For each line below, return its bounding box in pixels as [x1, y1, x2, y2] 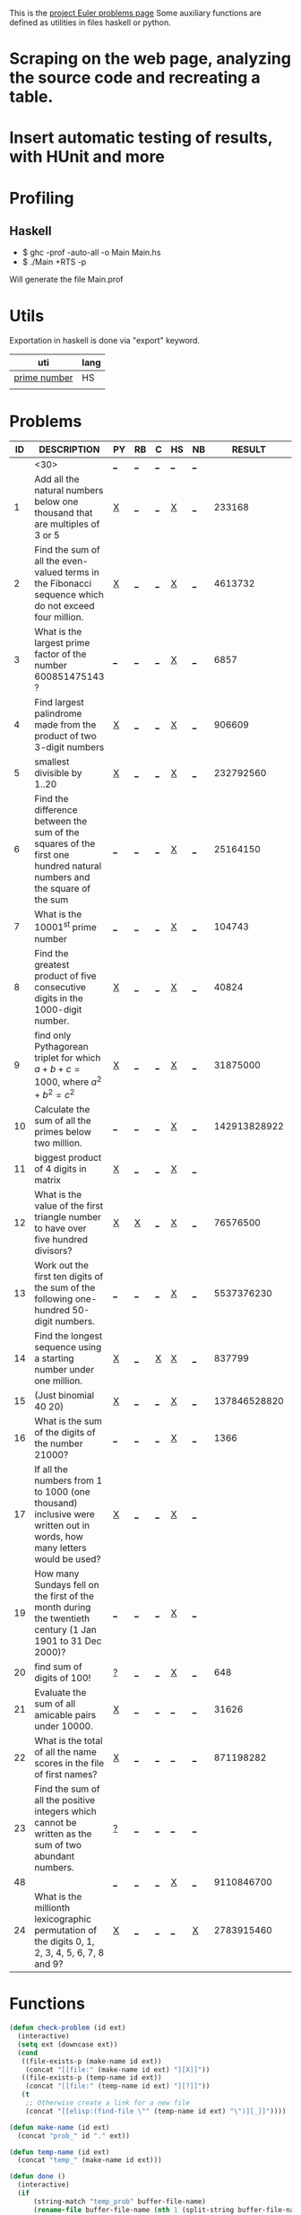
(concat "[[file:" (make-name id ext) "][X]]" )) [25, 2065, 211, 2074]
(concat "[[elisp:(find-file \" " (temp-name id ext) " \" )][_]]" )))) [25, 2106, 287, 2115]
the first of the [34, 1590, 94, 1602]
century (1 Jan [34, 1624, 97, 1636]
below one [34, 495, 79, 508]
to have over [34, 1222, 87, 1234]
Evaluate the [34, 1687, 87, 1699]
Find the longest [34, 1330, 103, 1342]
